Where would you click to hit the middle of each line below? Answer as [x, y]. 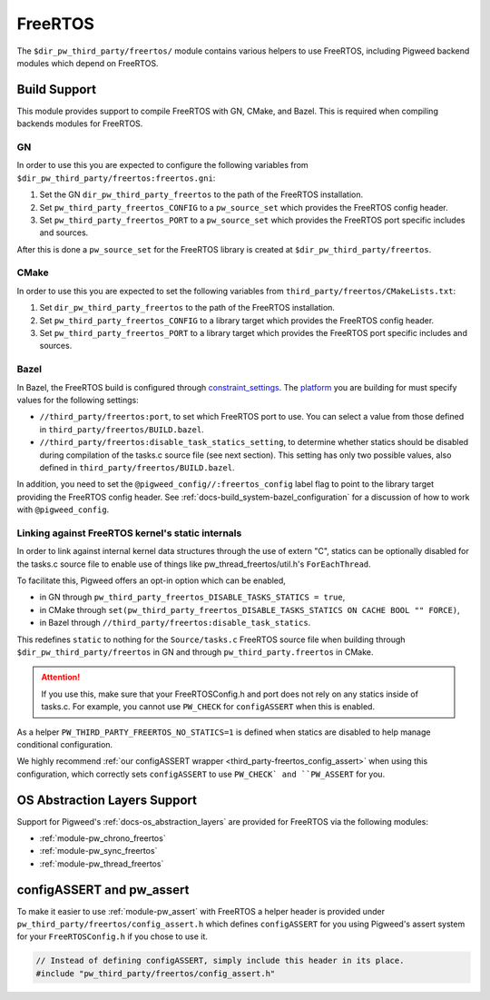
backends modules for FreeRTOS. [80, 124]
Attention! [61, 678]
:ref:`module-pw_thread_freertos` [102, 864]
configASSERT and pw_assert [103, 890]
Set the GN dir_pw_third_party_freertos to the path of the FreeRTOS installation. [201, 194]
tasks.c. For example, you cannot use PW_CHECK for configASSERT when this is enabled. [208, 707]
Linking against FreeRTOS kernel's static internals [129, 533]
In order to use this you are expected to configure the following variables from [162, 165]
